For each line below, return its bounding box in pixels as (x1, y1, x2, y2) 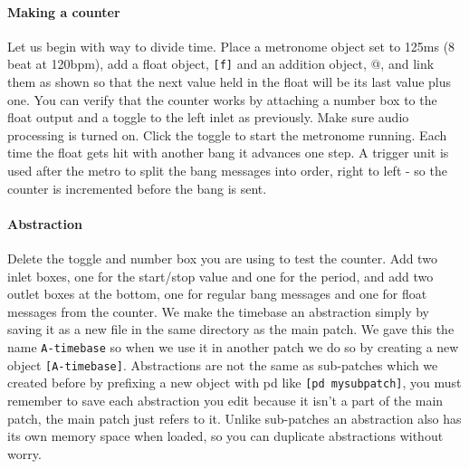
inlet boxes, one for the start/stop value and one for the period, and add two (7, 266, 434, 285)
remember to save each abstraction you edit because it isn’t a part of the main (7, 390, 444, 409)
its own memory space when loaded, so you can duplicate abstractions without (7, 426, 444, 445)
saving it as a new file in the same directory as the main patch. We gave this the (7, 320, 455, 339)
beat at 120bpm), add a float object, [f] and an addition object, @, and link (7, 54, 435, 73)
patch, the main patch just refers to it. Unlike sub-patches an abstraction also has (7, 408, 462, 427)
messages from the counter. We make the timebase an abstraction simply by (7, 301, 430, 321)
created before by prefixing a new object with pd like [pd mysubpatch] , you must (7, 373, 462, 392)
